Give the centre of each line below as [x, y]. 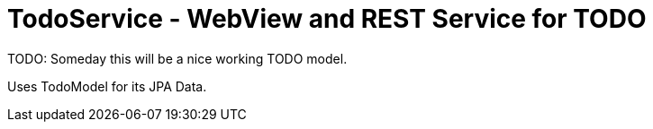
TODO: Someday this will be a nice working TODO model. [177, 58]
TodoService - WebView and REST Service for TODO [327, 19]
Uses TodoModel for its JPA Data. [107, 86]
